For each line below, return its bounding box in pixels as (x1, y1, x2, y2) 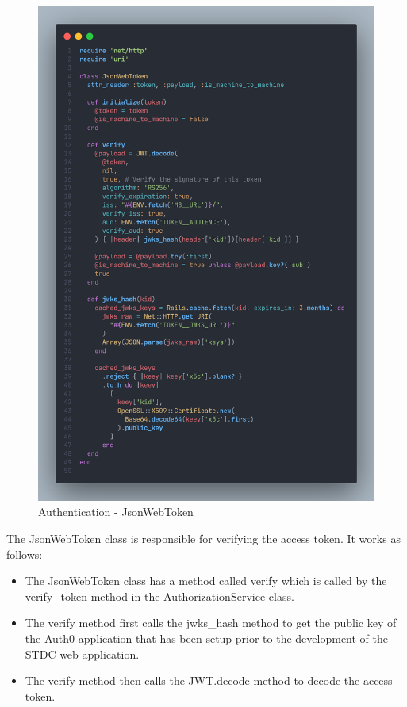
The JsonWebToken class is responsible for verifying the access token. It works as (6, 530, 401, 546)
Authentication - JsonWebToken (38, 503, 194, 520)
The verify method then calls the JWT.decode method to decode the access (25, 672, 393, 689)
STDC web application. (25, 645, 140, 662)
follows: (6, 545, 43, 562)
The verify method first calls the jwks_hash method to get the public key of (25, 614, 397, 631)
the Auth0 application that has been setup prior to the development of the (25, 629, 388, 646)
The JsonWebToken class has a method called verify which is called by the (25, 572, 387, 589)
